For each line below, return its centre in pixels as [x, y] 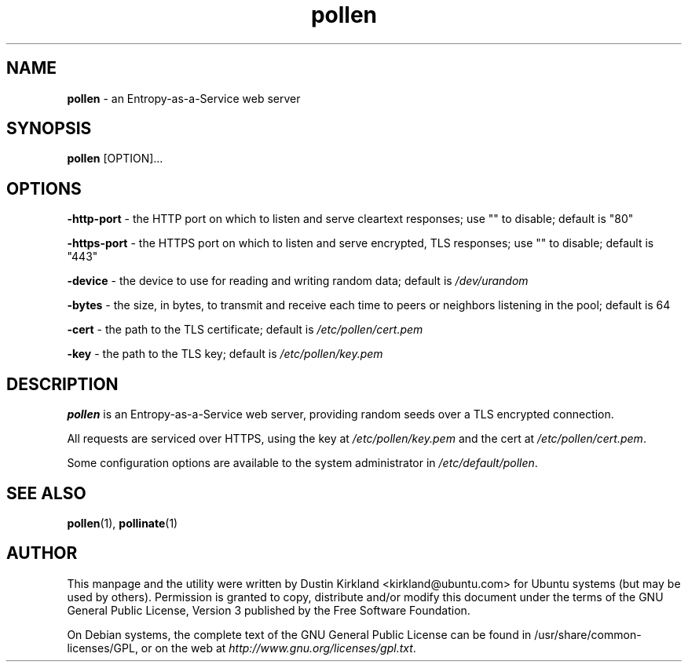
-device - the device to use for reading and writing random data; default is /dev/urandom [298, 281]
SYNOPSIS [49, 129]
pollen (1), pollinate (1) [123, 523]
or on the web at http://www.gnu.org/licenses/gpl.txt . [278, 648]
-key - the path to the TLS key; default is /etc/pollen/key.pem [225, 354]
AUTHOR [42, 553]
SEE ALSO [46, 493]
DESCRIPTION [62, 384]
